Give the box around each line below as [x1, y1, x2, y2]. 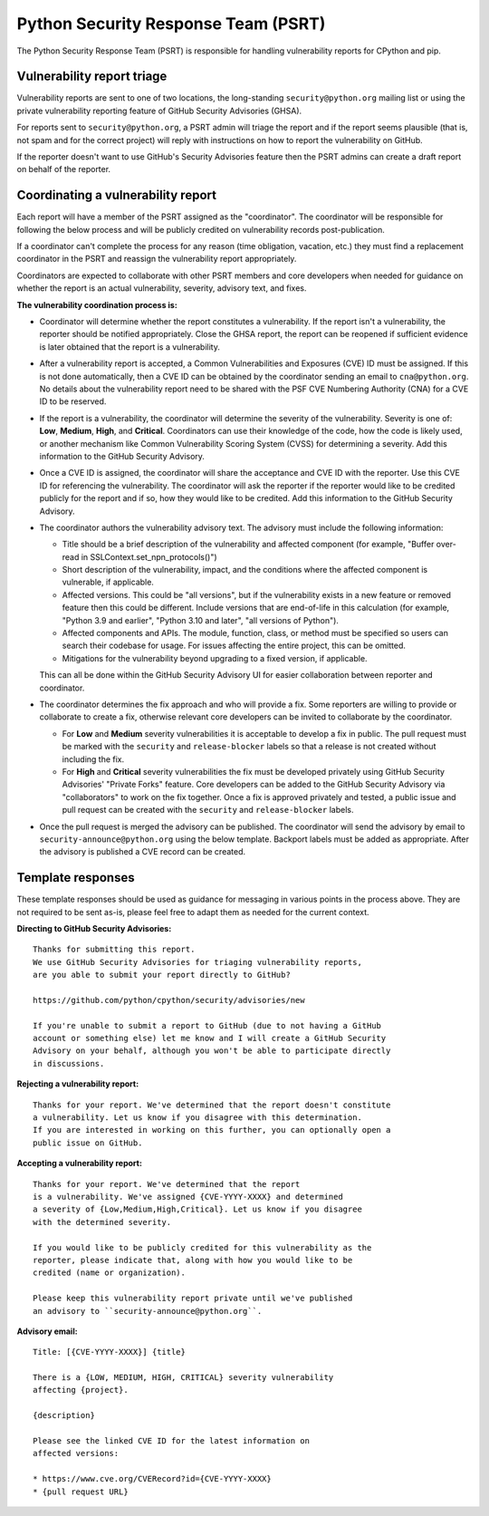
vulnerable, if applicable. [62, 576, 154, 588]
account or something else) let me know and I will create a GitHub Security [33, 1033, 387, 1044]
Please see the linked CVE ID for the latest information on [33, 1436, 310, 1446]
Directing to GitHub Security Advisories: [16, 922, 172, 933]
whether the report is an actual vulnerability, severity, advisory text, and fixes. [16, 283, 307, 294]
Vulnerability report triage [16, 69, 168, 84]
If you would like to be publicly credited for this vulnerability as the [33, 1242, 372, 1252]
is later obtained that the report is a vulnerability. [39, 341, 221, 352]
